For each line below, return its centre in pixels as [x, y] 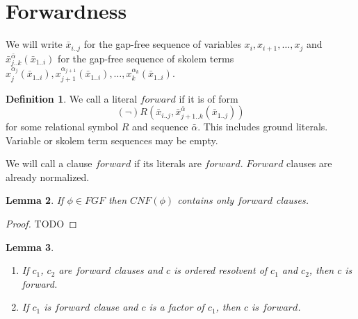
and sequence [160, 127]
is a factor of [177, 307]
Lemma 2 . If [35, 200]
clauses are [309, 163]
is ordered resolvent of [221, 270]
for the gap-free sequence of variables [162, 44]
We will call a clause [49, 163]
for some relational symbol [62, 127]
